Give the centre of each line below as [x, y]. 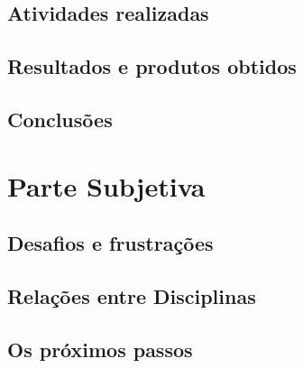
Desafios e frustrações [110, 243]
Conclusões [60, 119]
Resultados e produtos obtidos [152, 66]
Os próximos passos [100, 349]
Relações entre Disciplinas [132, 295]
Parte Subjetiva [106, 185]
